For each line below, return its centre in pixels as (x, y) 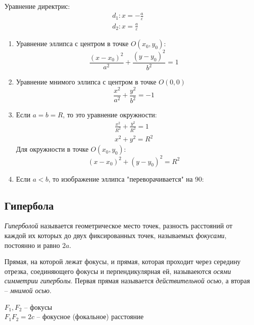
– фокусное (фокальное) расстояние (90, 316)
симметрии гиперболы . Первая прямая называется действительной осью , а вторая (127, 281)
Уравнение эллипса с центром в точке (72, 43)
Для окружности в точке (52, 149)
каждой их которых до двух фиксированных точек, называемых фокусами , (115, 235)
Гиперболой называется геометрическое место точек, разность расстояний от (118, 226)
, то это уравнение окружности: (110, 115)
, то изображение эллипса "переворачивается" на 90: (126, 178)
